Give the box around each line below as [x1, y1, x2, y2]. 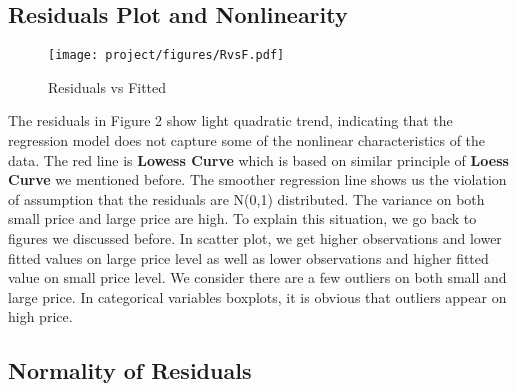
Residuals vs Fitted [48, 76, 167, 97]
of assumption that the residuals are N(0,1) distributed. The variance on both [8, 188, 485, 209]
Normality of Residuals [8, 355, 252, 386]
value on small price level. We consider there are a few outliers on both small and [8, 267, 507, 288]
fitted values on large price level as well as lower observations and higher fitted [8, 247, 489, 268]
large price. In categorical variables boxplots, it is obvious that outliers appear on [8, 286, 507, 307]
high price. [8, 306, 73, 327]
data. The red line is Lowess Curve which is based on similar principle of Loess [8, 149, 509, 170]
